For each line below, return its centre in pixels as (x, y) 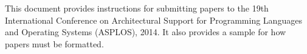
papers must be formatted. (54, 43)
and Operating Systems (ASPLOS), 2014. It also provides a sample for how (146, 32)
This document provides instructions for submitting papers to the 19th (137, 8)
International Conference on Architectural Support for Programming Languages (153, 20)
